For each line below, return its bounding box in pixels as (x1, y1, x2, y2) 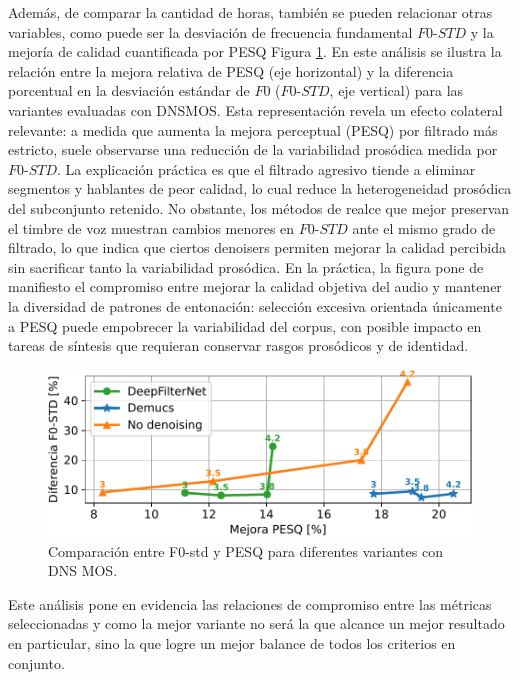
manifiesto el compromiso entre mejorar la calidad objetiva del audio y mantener (8, 276, 502, 297)
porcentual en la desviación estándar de (8, 80, 250, 101)
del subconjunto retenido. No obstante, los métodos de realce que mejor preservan (8, 197, 510, 218)
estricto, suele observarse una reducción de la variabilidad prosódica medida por (8, 139, 498, 160)
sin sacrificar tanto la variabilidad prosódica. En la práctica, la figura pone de (8, 256, 484, 277)
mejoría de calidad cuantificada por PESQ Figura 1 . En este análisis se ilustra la (8, 41, 502, 62)
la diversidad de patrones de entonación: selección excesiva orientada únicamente (8, 295, 502, 316)
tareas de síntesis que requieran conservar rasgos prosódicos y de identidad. (8, 335, 469, 356)
